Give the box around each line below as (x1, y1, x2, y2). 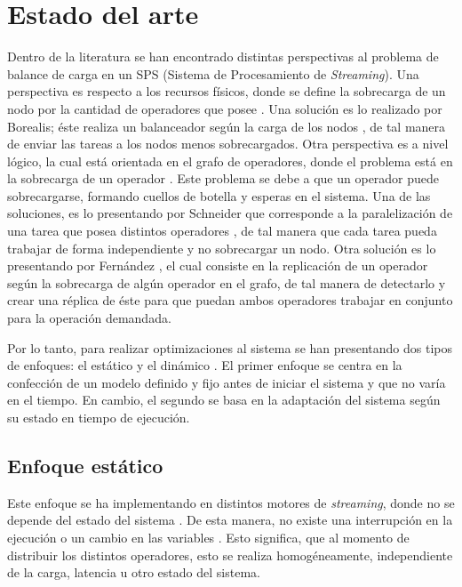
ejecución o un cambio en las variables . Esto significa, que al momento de (7, 527, 410, 546)
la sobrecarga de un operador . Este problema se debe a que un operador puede (7, 169, 440, 188)
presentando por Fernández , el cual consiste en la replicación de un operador (7, 256, 428, 275)
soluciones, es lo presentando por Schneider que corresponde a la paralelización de (7, 204, 453, 222)
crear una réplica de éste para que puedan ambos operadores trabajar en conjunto (7, 291, 453, 310)
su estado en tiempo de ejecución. (7, 408, 190, 426)
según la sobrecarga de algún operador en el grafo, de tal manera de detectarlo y (7, 273, 446, 292)
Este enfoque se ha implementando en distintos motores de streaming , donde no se (7, 493, 455, 511)
